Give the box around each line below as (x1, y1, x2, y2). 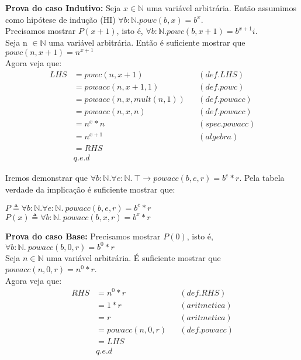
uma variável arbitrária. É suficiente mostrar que (46, 251, 221, 263)
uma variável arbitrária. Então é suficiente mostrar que (49, 36, 245, 48)
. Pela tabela (239, 172, 285, 184)
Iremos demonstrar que (5, 172, 88, 184)
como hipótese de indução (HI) (5, 13, 116, 25)
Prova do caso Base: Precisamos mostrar (5, 229, 161, 242)
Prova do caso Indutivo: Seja (5, 2, 121, 13)
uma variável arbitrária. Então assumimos (146, 2, 296, 13)
